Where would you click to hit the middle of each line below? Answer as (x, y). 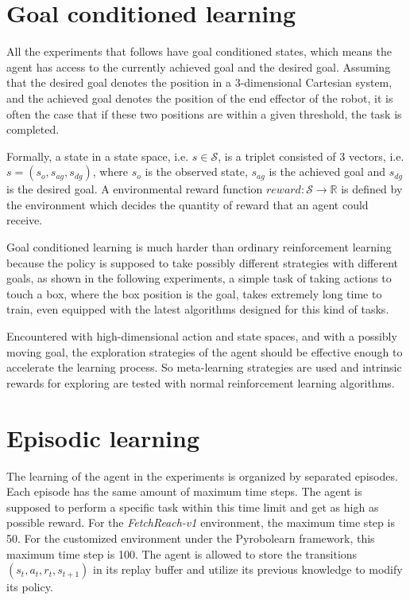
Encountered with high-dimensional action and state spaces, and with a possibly (202, 336)
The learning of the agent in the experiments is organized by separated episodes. (202, 475)
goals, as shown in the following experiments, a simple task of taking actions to (199, 278)
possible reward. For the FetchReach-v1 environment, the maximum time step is (201, 522)
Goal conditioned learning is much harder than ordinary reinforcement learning (199, 247)
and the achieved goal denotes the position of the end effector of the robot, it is (200, 97)
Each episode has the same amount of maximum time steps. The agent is (184, 491)
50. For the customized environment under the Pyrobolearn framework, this (191, 538)
